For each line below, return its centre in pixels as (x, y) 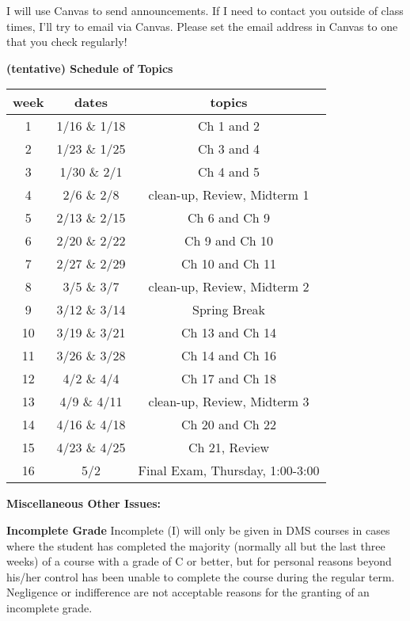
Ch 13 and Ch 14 (229, 333)
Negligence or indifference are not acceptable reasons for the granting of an (188, 592)
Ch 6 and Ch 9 (229, 218)
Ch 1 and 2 (229, 126)
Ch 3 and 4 (229, 149)
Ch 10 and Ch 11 (229, 264)
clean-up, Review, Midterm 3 (229, 402)
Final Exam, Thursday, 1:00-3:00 (229, 471)
